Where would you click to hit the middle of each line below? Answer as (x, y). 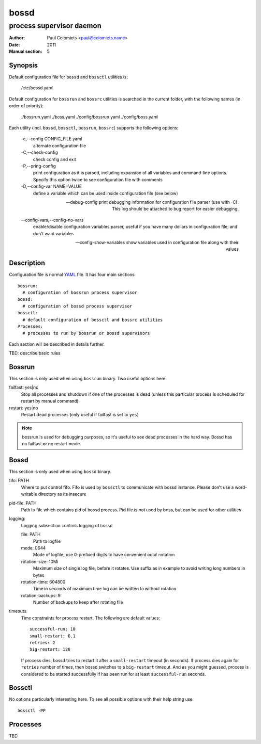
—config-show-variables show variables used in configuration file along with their (157, 242)
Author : (17, 38)
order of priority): (26, 106)
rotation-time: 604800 (43, 582)
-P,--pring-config (38, 166)
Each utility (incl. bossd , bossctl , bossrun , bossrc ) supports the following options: (94, 128)
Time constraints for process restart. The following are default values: (91, 618)
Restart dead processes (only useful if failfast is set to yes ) (80, 414)
